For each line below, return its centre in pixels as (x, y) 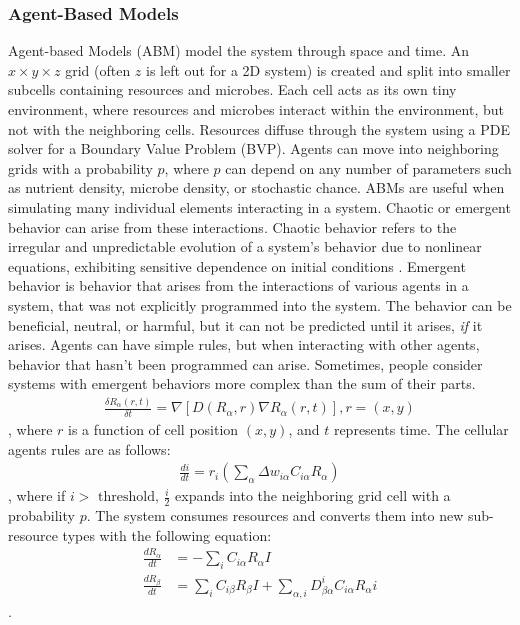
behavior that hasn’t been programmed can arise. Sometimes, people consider (245, 363)
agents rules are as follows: (89, 448)
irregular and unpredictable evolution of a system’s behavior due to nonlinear (245, 246)
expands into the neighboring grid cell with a (313, 495)
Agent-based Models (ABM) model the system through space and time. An (239, 50)
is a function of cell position (153, 429)
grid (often (98, 69)
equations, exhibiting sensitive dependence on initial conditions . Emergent (237, 265)
